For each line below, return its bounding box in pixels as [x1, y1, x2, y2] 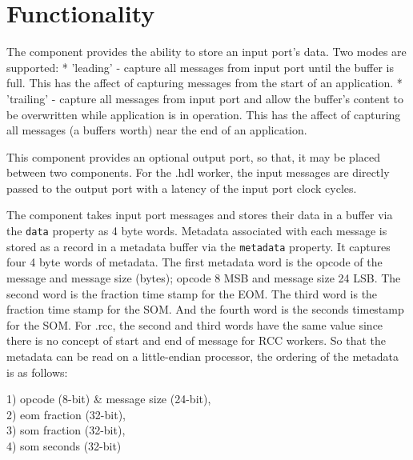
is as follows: [6, 363, 68, 380]
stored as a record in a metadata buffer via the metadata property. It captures [6, 238, 391, 254]
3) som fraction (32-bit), [6, 422, 126, 438]
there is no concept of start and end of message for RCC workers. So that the [6, 332, 386, 349]
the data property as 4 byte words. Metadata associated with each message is [6, 222, 387, 239]
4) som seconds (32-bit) [6, 437, 122, 454]
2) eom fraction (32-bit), [6, 406, 126, 422]
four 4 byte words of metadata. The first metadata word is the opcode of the [6, 254, 383, 270]
